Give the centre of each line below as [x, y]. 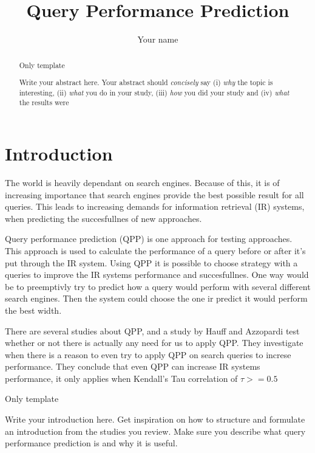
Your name [158, 39]
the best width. [33, 310]
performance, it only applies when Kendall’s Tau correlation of [121, 378]
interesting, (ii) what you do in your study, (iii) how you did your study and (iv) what [154, 92]
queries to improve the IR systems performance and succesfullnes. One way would [157, 275]
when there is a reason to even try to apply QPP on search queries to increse [148, 354]
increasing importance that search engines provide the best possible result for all [154, 194]
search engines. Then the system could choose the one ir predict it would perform [156, 298]
